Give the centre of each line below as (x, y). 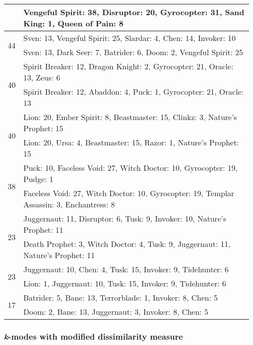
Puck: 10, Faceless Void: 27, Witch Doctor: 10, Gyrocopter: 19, (131, 168)
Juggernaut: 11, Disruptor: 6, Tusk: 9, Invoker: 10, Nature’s (125, 218)
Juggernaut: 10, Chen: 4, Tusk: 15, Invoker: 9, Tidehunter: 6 (126, 269)
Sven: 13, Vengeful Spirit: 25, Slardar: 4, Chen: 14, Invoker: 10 (130, 38)
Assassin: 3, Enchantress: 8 (69, 204)
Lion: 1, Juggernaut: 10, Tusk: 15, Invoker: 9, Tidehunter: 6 (125, 283)
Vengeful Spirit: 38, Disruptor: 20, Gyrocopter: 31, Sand (134, 12)
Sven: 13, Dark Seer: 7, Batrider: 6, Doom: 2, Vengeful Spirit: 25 (133, 52)
